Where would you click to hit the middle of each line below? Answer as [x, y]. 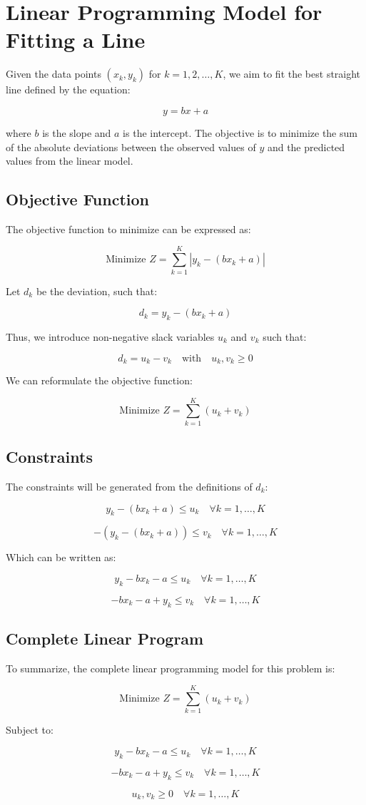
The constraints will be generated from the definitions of [129, 486]
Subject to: [30, 730]
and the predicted [306, 147]
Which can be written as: [61, 557]
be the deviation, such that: [97, 291]
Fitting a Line [76, 40]
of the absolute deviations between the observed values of [131, 147]
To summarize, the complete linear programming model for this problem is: [171, 668]
